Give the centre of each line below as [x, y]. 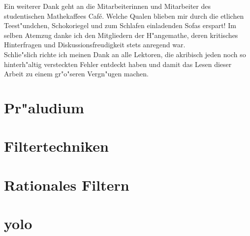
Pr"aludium [44, 107]
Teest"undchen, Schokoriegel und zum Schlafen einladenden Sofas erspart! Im [120, 25]
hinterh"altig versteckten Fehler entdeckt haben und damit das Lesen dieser [118, 64]
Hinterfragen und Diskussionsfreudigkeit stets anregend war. [95, 45]
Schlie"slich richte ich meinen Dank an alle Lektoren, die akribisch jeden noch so [125, 54]
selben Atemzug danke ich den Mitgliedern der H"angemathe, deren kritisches [121, 35]
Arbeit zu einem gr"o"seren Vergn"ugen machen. [76, 74]
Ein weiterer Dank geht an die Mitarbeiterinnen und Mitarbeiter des [107, 6]
